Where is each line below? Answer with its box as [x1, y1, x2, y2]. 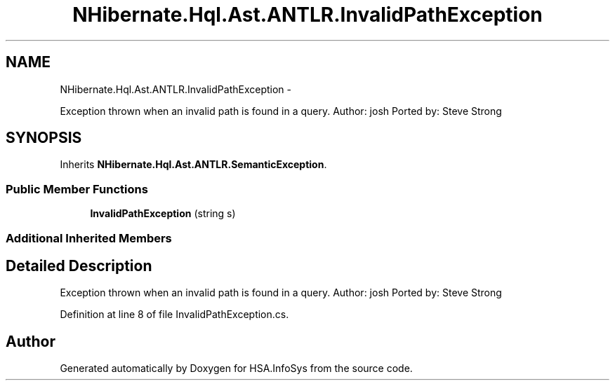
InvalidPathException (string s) [90, 207, 236, 220]
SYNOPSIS [6, 129, 82, 147]
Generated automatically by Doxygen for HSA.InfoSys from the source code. [60, 362, 413, 375]
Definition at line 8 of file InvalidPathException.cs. [60, 308, 289, 321]
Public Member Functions [6, 181, 148, 196]
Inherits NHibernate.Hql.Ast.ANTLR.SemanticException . [60, 158, 327, 171]
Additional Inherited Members [6, 230, 172, 245]
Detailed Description [6, 256, 152, 275]
